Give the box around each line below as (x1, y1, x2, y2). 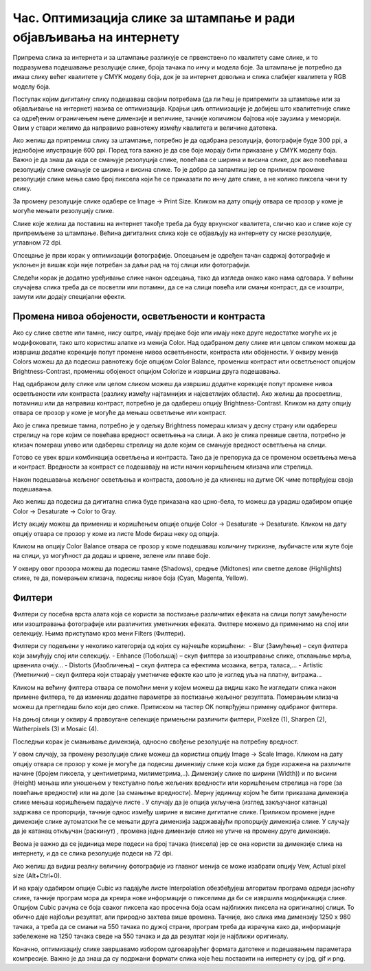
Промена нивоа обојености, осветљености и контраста (12, 311, 266, 322)
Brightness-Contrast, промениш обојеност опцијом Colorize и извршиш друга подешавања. (12, 367, 281, 375)
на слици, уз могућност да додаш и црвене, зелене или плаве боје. (12, 552, 211, 560)
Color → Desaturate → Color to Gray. (12, 507, 117, 515)
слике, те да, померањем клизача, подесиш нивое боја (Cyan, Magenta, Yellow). (12, 574, 249, 582)
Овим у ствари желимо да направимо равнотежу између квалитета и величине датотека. (12, 124, 278, 132)
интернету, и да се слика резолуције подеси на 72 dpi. (12, 849, 173, 858)
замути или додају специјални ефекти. (12, 293, 126, 301)
